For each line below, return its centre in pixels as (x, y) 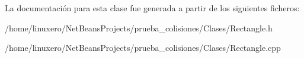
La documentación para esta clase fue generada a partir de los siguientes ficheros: (152, 8)
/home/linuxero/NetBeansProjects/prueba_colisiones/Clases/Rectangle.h (139, 28)
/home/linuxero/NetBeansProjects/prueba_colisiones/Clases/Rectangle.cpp (143, 48)
